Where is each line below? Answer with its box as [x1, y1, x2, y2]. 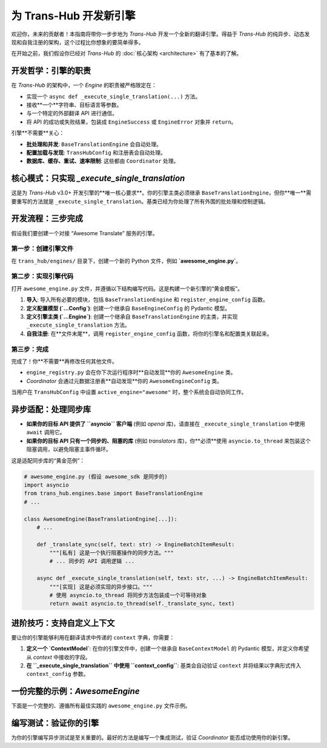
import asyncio [24, 481, 69, 488]
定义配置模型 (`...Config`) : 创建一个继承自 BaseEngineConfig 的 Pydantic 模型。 [26, 304, 230, 312]
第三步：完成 [11, 345, 49, 353]
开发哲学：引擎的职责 [11, 65, 91, 76]
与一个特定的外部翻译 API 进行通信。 [26, 110, 118, 117]
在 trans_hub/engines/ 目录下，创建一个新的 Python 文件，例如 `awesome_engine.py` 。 [11, 257, 242, 264]
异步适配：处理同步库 [11, 404, 91, 415]
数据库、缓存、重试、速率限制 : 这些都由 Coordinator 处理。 [26, 158, 179, 165]
